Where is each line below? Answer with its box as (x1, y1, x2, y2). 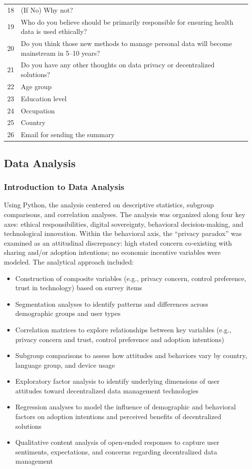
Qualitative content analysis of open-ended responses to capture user (15, 437, 220, 447)
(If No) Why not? (21, 4, 73, 15)
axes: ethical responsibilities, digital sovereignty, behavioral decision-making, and (4, 219, 244, 229)
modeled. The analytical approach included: (4, 256, 134, 266)
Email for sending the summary (21, 129, 115, 140)
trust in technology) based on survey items (15, 282, 142, 293)
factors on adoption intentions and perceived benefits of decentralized (15, 411, 221, 422)
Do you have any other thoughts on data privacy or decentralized (21, 60, 215, 70)
